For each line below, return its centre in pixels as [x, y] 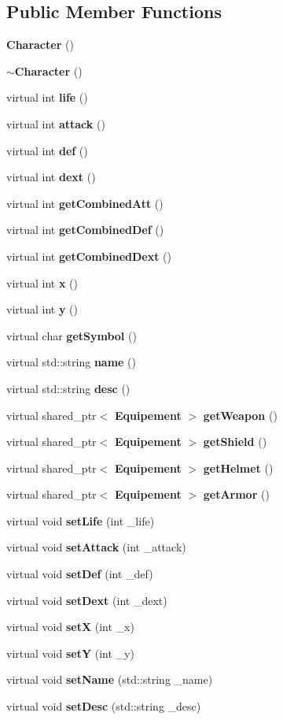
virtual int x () [42, 282]
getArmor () [236, 494]
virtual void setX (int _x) [70, 627]
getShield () [235, 442]
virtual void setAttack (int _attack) [96, 547]
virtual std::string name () [71, 362]
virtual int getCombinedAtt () [85, 203]
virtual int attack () [56, 123]
